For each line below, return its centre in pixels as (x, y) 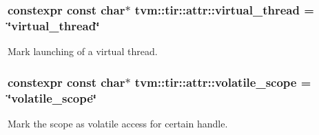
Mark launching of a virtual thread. (83, 51)
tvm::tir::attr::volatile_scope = (223, 82)
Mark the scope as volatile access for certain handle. (118, 123)
